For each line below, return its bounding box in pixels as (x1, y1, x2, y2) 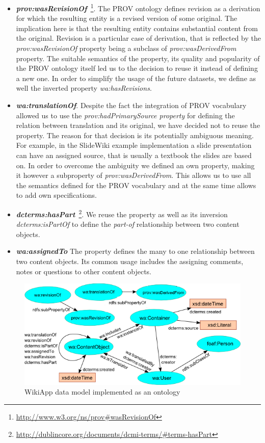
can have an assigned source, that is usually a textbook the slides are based (16, 149, 252, 160)
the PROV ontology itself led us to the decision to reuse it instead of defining (16, 63, 258, 73)
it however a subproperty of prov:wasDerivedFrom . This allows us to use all (16, 170, 251, 180)
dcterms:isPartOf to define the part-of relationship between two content (16, 219, 240, 229)
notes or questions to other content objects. (16, 266, 151, 276)
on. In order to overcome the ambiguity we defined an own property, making (16, 160, 255, 170)
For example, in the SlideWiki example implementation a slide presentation (16, 140, 252, 150)
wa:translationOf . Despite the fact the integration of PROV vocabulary (16, 100, 247, 110)
